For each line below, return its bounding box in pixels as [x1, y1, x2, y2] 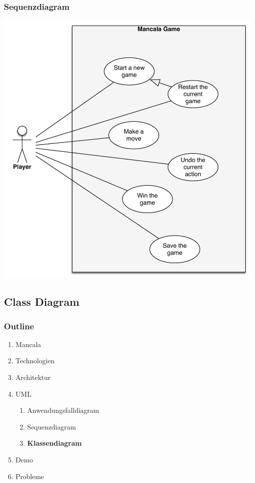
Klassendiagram [27, 438, 82, 448]
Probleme [15, 471, 44, 481]
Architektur [15, 372, 51, 382]
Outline [4, 320, 34, 332]
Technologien [15, 355, 55, 366]
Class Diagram [4, 294, 79, 309]
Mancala [15, 339, 41, 349]
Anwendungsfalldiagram [27, 405, 99, 415]
